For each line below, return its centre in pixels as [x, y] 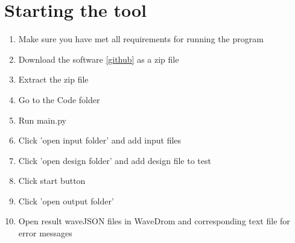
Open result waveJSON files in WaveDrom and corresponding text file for [154, 221]
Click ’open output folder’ [66, 200]
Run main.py [42, 120]
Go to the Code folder [59, 99]
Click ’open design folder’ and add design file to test [115, 160]
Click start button [52, 181]
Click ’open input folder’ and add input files [100, 140]
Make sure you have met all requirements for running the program [141, 39]
